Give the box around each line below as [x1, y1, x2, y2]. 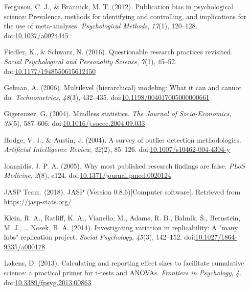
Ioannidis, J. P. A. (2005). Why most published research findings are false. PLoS [4, 160, 245, 170]
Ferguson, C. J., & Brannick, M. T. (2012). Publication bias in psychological [4, 1, 233, 11]
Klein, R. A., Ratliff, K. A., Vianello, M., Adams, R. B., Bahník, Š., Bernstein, [4, 213, 241, 223]
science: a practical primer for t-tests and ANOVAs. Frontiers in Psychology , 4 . [4, 267, 241, 278]
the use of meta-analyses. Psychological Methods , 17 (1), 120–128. [4, 21, 198, 31]
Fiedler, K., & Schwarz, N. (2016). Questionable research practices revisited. [4, 47, 232, 57]
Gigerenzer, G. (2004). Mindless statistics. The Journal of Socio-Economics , [4, 108, 231, 119]
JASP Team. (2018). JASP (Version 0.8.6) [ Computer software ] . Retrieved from [4, 186, 241, 196]
